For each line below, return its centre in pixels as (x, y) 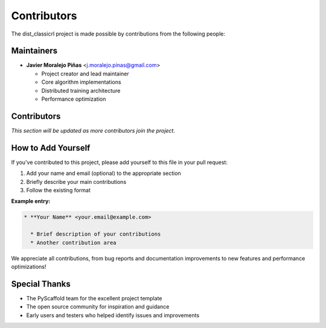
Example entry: (31, 201)
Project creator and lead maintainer (85, 74)
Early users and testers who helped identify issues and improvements (113, 315)
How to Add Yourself (51, 148)
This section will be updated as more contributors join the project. (93, 130)
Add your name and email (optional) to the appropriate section (104, 173)
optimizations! (29, 266)
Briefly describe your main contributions (76, 181)
